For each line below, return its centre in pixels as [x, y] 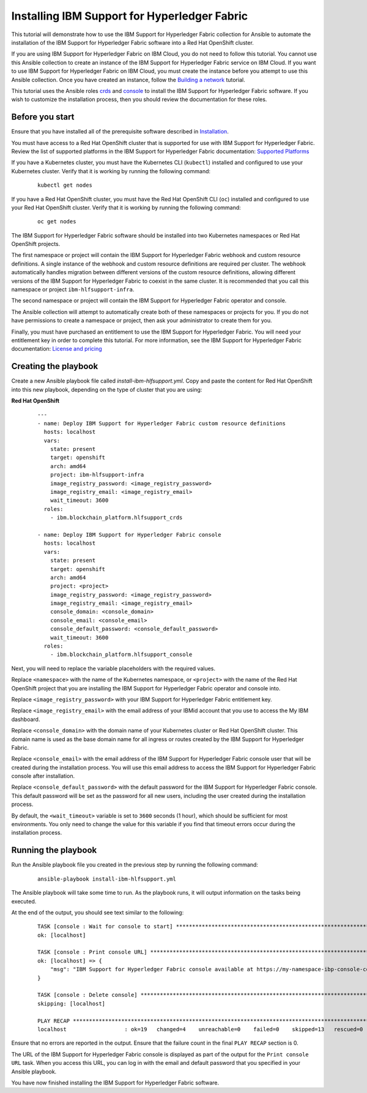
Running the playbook [54, 850]
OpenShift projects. [36, 244]
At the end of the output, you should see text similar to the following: [98, 912]
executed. [24, 901]
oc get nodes [57, 222]
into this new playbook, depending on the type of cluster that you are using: [107, 389]
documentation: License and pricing [57, 349]
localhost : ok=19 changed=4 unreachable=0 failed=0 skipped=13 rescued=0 [200, 1029]
